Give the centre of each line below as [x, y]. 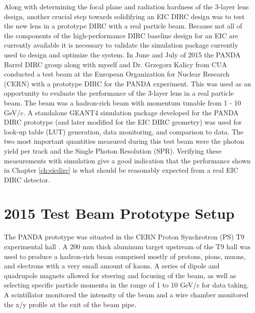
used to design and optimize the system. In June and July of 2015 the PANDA [122, 54]
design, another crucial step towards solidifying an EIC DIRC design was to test [124, 16]
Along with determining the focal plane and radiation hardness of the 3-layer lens [127, 6]
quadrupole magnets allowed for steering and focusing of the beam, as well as [120, 275]
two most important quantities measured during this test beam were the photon [124, 141]
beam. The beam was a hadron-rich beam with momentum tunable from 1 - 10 [123, 102]
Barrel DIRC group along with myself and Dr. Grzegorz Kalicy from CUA [115, 64]
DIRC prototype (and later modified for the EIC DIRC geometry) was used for [123, 122]
